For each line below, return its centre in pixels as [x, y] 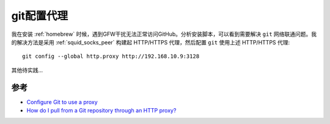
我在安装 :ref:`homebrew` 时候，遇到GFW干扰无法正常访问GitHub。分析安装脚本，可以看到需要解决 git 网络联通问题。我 [164, 34]
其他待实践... [27, 70]
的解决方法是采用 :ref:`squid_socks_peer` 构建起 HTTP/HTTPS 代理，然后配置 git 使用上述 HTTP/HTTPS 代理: [151, 42]
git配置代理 [40, 16]
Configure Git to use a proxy [62, 102]
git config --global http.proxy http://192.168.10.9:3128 [111, 57]
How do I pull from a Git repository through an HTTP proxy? [101, 111]
